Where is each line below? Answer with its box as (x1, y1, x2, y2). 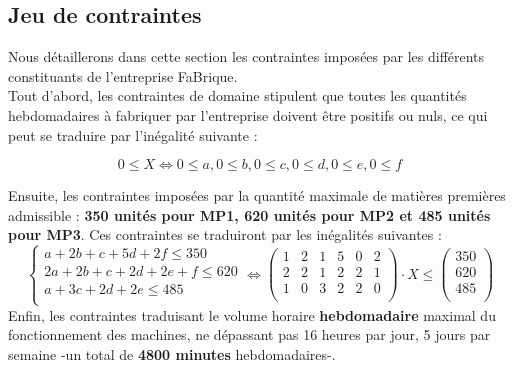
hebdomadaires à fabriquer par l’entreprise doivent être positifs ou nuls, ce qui (8, 104, 488, 125)
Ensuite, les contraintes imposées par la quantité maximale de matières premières (8, 185, 506, 206)
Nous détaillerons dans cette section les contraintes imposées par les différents (8, 46, 485, 67)
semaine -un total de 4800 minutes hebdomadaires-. (8, 343, 336, 364)
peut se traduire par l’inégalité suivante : (8, 124, 258, 145)
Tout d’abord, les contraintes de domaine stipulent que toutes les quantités (8, 85, 467, 106)
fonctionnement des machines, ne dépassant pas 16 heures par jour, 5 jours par (8, 324, 491, 345)
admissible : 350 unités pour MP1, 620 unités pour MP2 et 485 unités (8, 204, 491, 225)
